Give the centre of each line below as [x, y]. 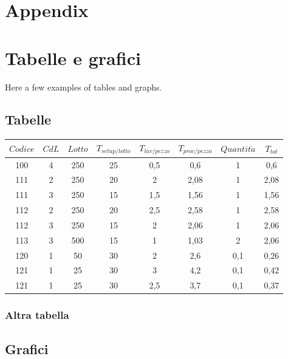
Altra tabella [37, 315]
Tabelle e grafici [73, 57]
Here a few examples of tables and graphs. [84, 87]
